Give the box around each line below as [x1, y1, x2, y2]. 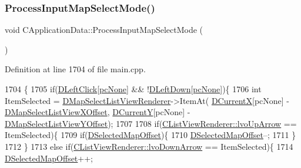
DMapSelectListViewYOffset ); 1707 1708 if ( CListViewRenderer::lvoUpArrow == [5, 117, 297, 129]
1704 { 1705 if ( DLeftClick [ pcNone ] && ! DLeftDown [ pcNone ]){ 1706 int [5, 83, 262, 95]
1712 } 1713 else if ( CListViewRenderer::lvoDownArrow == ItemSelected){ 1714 [5, 140, 293, 152]
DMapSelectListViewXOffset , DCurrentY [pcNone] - [5, 106, 190, 118]
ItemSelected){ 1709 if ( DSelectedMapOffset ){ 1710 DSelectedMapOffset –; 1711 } [5, 129, 296, 141]
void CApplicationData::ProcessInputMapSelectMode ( [5, 23, 203, 36]
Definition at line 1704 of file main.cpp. [5, 63, 146, 75]
